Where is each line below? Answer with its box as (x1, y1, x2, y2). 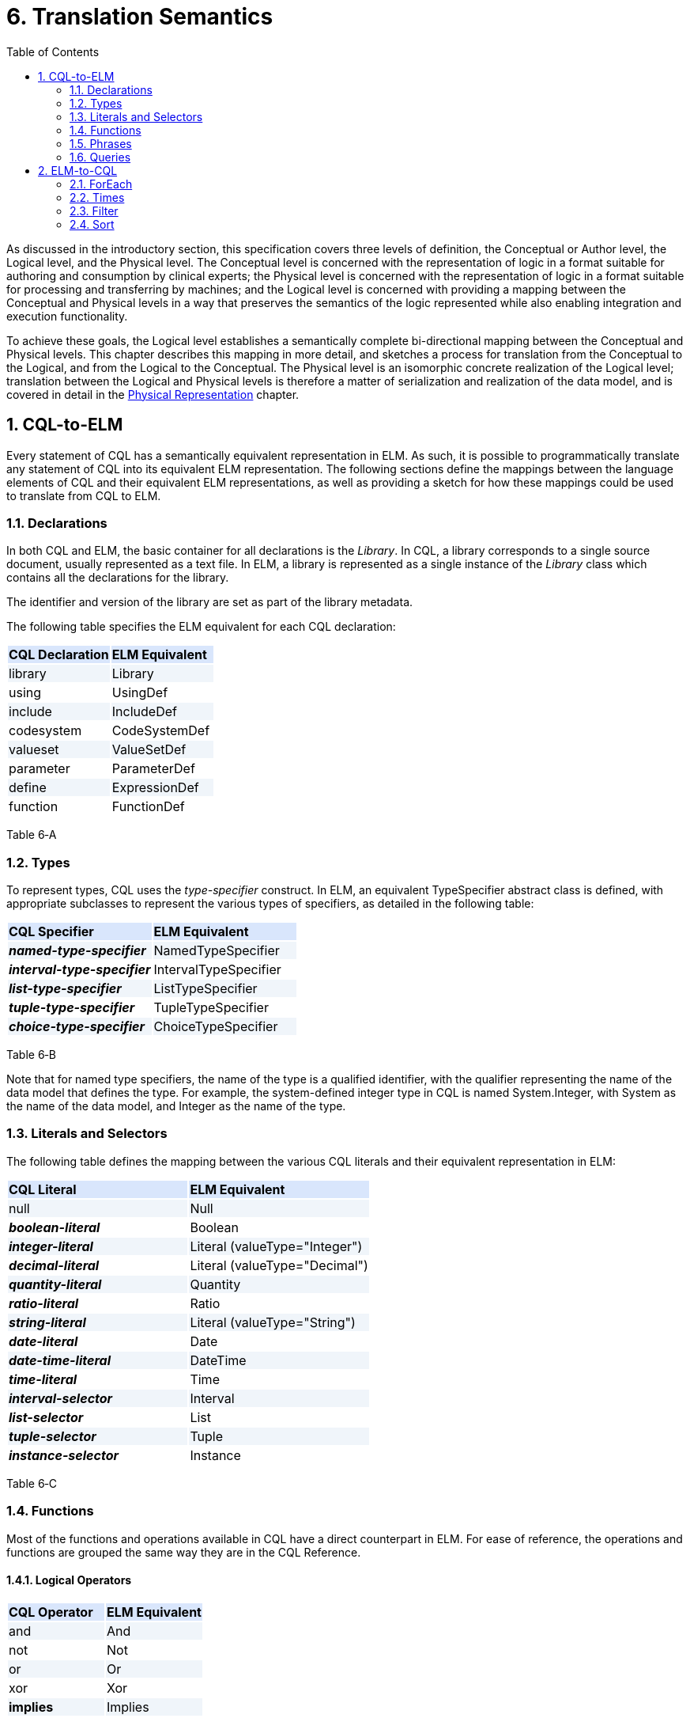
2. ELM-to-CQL (38, 163, 118, 177)
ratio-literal (9, 1295, 79, 1311)
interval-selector (9, 1390, 113, 1406)
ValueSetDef (111, 742, 187, 758)
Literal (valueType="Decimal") (190, 1257, 368, 1273)
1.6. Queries (70, 150, 131, 164)
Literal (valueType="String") (190, 1314, 356, 1330)
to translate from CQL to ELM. (6, 488, 161, 503)
